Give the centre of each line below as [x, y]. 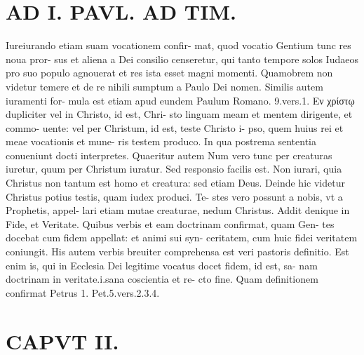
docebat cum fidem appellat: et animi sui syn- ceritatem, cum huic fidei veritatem [182, 237]
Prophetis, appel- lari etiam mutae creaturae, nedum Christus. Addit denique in [178, 210]
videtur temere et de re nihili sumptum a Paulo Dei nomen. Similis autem [164, 86]
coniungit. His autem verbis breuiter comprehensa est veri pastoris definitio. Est [177, 252]
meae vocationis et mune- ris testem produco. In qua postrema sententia [161, 141]
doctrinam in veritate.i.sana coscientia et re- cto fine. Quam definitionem [162, 279]
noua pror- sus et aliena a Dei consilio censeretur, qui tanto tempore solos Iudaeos [182, 59]
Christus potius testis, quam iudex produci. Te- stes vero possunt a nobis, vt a [174, 196]
